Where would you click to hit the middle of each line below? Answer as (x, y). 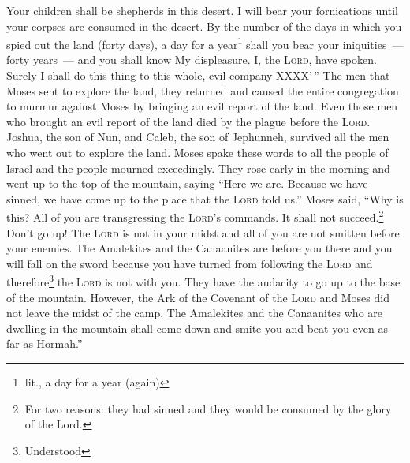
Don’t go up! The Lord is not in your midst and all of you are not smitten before (203, 232)
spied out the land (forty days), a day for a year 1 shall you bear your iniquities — (205, 43)
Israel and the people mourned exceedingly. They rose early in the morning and (198, 168)
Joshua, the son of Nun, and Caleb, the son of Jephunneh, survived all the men (198, 137)
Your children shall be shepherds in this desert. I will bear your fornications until (203, 10)
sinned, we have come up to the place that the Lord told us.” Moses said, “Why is (205, 198)
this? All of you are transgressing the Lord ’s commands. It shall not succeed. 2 (195, 216)
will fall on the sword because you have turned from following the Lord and (190, 263)
